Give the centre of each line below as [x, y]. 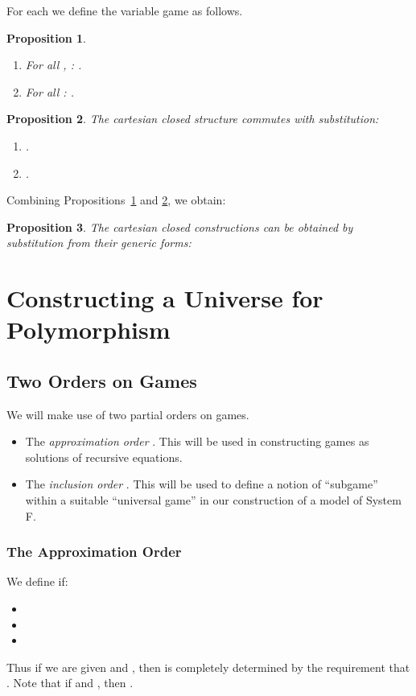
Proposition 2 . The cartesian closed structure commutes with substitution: [193, 119]
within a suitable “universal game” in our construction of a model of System [213, 500]
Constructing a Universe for [165, 298]
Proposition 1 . [46, 37]
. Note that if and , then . [70, 683]
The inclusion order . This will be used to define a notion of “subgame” [202, 484]
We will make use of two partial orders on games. [128, 414]
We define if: [37, 581]
